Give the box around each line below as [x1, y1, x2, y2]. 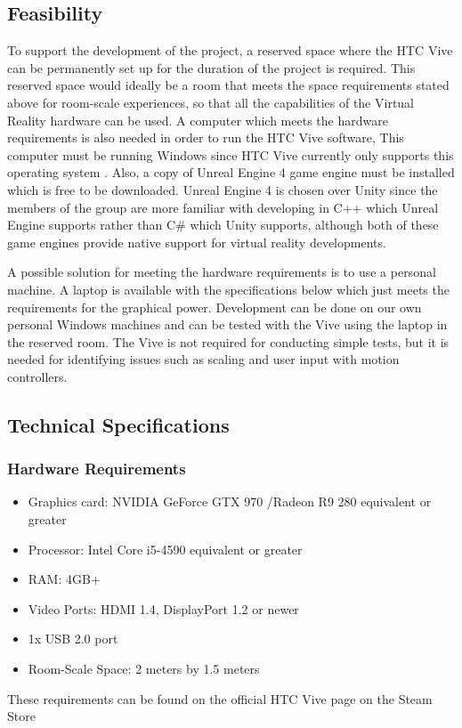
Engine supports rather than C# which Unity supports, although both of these [7, 215, 439, 234]
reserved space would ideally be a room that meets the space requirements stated [7, 76, 450, 94]
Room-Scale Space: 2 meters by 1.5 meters [28, 659, 260, 678]
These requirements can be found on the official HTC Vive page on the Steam [7, 689, 433, 708]
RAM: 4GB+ [28, 570, 101, 588]
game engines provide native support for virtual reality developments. [7, 232, 386, 251]
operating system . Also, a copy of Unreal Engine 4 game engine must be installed [7, 163, 455, 182]
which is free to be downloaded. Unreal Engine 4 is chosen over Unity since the [7, 180, 438, 198]
